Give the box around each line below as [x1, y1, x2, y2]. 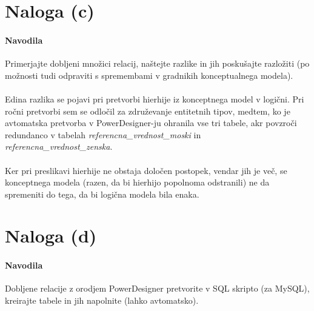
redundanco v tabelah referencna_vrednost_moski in [5, 128, 201, 141]
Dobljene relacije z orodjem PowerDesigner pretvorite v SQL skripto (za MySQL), [5, 282, 310, 295]
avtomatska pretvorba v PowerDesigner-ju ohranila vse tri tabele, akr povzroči [5, 116, 297, 129]
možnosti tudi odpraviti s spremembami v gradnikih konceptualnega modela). [5, 69, 293, 81]
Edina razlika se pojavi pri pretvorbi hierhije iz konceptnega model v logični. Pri [5, 92, 304, 105]
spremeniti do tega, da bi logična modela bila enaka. [5, 187, 199, 200]
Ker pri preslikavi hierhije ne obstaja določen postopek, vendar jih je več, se [5, 164, 287, 176]
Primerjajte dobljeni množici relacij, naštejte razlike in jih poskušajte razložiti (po [5, 57, 310, 70]
